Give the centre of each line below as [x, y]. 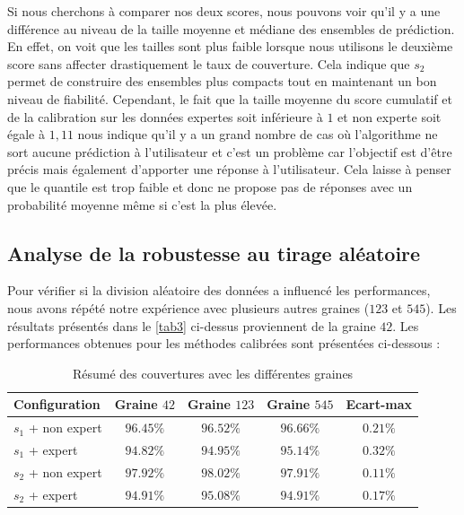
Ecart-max [379, 404]
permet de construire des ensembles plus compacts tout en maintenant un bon [222, 81]
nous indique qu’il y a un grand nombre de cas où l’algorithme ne [258, 134]
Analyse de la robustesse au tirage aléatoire [214, 253]
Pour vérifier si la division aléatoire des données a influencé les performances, [219, 290]
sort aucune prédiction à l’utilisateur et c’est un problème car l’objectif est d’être [230, 151]
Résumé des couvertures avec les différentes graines [213, 373]
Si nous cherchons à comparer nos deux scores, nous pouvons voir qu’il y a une [224, 11]
